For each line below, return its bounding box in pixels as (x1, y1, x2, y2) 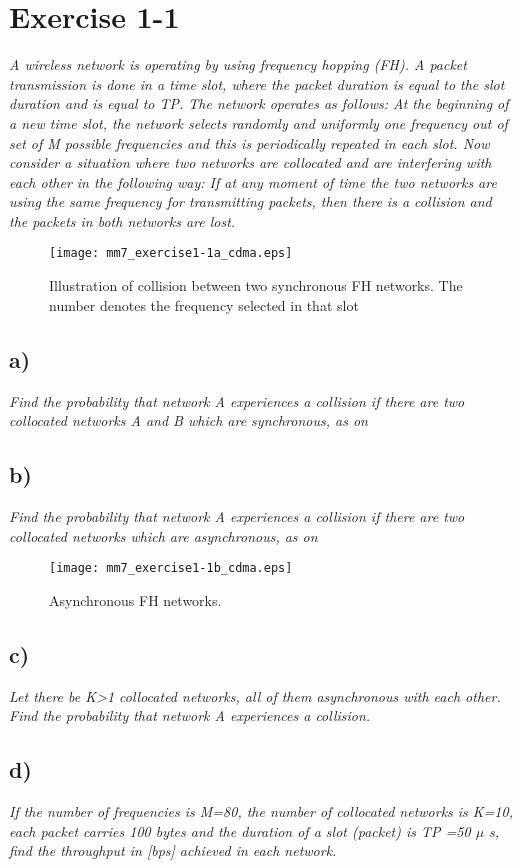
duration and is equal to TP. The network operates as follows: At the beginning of (9, 93, 509, 114)
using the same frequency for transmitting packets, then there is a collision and (9, 191, 492, 212)
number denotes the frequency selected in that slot (49, 294, 359, 315)
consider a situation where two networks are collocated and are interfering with (9, 152, 492, 173)
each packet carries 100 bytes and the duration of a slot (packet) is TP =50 (9, 820, 471, 841)
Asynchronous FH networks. (49, 589, 222, 610)
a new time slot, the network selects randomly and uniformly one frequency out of (9, 112, 508, 133)
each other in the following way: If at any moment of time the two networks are (9, 171, 497, 192)
